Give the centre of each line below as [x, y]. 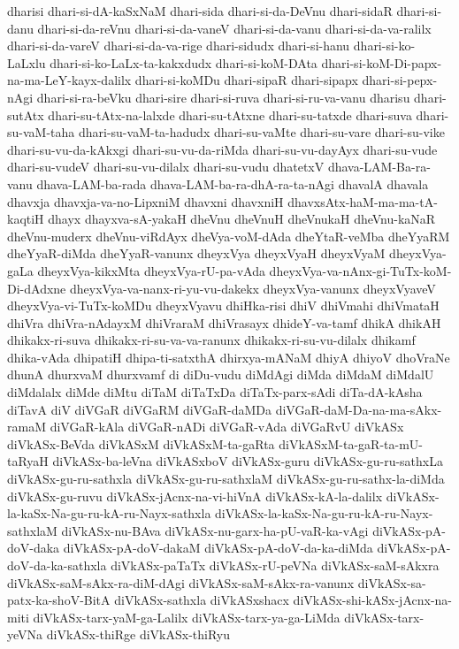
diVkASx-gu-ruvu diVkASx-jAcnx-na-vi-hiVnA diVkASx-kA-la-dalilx [195, 496]
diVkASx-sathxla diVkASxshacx [202, 600]
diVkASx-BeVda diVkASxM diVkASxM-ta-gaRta [141, 443]
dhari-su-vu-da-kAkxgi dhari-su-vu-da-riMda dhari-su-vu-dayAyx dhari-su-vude [222, 149]
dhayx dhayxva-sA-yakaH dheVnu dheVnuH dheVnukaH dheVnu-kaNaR [242, 219]
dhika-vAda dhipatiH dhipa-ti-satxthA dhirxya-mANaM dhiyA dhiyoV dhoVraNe [229, 357]
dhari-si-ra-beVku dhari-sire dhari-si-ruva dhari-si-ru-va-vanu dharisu [223, 97]
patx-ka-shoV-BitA [59, 600]
